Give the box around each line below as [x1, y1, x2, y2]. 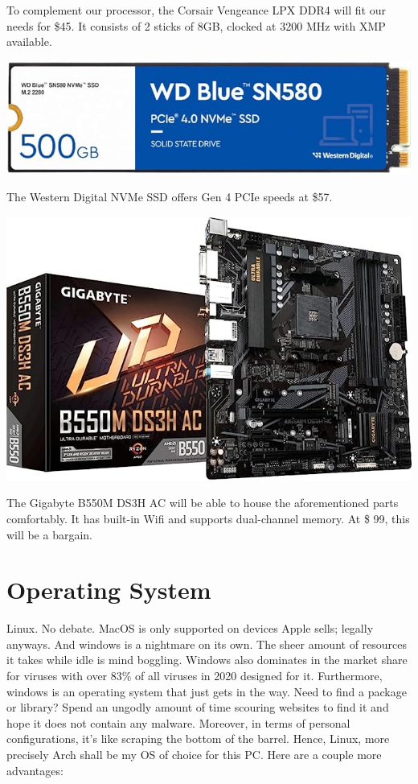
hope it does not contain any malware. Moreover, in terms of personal [6, 714, 350, 731]
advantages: [6, 761, 64, 778]
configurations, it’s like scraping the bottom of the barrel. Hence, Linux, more [6, 730, 390, 747]
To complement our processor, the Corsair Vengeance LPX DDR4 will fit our [6, 2, 386, 18]
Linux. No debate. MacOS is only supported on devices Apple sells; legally [6, 620, 374, 637]
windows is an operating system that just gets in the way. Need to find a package [6, 683, 407, 699]
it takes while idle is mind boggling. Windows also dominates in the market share [6, 651, 408, 668]
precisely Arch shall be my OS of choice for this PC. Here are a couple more [6, 745, 382, 762]
